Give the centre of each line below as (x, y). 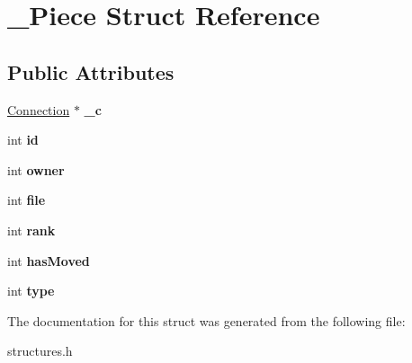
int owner (36, 169)
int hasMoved (49, 260)
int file (27, 200)
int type (31, 291)
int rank (31, 230)
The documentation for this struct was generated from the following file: (206, 320)
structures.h (40, 351)
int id (23, 140)
